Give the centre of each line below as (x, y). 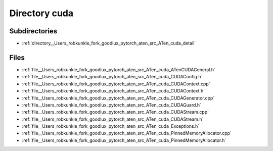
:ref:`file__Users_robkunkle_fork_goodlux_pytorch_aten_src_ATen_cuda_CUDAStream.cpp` (116, 112)
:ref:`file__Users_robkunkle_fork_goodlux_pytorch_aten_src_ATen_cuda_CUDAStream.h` (113, 119)
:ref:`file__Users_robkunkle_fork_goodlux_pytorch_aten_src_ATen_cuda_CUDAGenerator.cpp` (118, 98)
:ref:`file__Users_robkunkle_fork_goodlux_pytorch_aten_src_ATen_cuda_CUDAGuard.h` (112, 105)
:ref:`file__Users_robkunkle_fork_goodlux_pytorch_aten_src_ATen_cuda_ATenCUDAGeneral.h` (119, 69)
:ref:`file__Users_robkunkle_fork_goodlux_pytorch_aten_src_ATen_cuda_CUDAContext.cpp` (116, 84)
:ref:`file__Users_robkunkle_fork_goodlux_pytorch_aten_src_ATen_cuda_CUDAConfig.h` (112, 77)
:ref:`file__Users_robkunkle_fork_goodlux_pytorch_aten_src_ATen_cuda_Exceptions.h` (111, 126)
